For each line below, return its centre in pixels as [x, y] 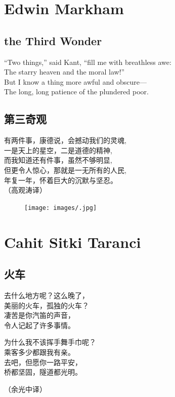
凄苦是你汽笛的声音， [39, 315]
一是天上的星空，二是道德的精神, [58, 150]
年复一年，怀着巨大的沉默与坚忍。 [61, 180]
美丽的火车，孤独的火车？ [47, 305]
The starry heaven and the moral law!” [64, 72]
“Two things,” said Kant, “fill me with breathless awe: [88, 62]
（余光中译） [25, 389]
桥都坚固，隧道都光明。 [43, 372]
